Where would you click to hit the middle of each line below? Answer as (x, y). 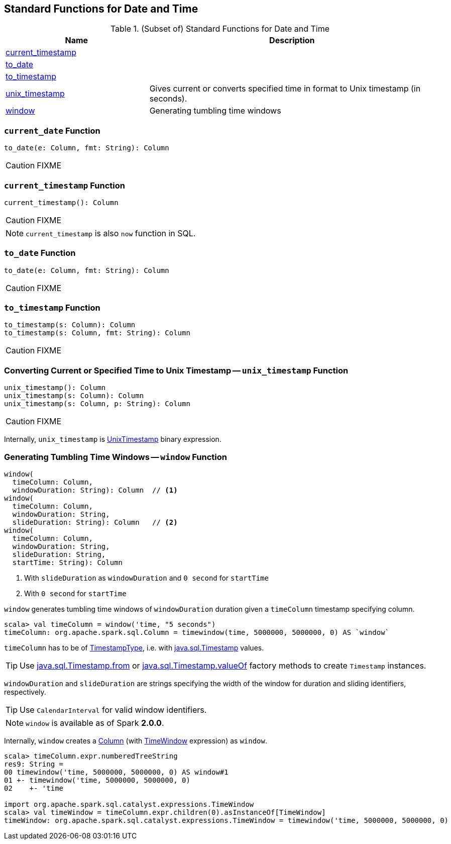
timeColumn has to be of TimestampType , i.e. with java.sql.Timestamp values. (134, 647)
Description (292, 40)
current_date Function (52, 130)
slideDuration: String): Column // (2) (95, 522)
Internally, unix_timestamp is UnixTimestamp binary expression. (113, 439)
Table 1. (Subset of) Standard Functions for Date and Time (220, 29)
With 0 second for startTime (75, 593)
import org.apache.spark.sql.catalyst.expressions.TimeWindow (129, 804)
